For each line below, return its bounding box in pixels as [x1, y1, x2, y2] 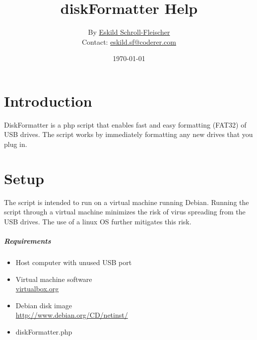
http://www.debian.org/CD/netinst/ [15, 310, 128, 320]
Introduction [4, 90, 92, 111]
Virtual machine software [15, 273, 92, 284]
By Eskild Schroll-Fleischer [88, 27, 170, 37]
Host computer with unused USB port [15, 257, 132, 268]
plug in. [4, 139, 27, 149]
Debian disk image [15, 300, 72, 310]
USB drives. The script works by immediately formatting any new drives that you [4, 129, 253, 139]
